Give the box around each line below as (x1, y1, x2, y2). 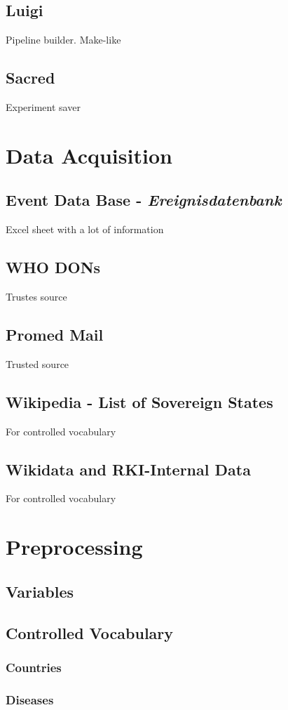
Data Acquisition (6, 140, 172, 169)
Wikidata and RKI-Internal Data (6, 458, 251, 480)
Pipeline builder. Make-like (6, 32, 121, 47)
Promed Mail (6, 323, 104, 345)
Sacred (6, 67, 55, 88)
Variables (6, 580, 74, 602)
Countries (6, 658, 62, 676)
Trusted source (6, 356, 69, 371)
